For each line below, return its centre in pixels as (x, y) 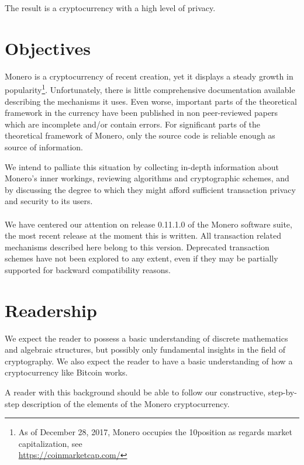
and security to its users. (49, 201)
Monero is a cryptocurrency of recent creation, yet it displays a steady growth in (149, 76)
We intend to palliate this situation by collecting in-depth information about (142, 166)
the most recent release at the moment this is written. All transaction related (143, 235)
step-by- (282, 392)
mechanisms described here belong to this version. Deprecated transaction (137, 247)
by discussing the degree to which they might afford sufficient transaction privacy (150, 189)
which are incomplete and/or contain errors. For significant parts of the (133, 124)
